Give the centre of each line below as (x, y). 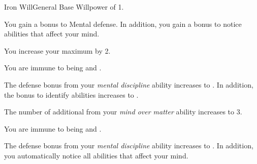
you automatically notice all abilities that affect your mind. (96, 155)
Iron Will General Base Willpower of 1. (64, 7)
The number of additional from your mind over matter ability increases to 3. (123, 112)
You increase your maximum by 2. (57, 50)
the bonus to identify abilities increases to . (71, 94)
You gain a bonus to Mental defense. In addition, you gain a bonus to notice (123, 24)
